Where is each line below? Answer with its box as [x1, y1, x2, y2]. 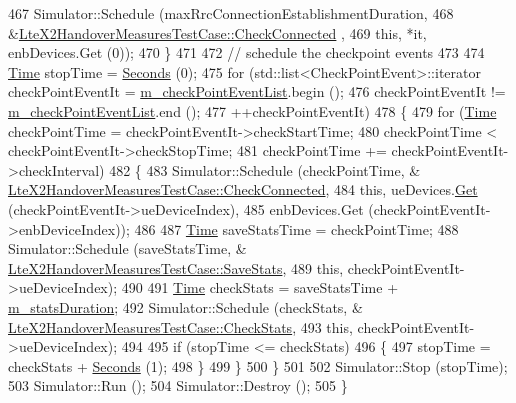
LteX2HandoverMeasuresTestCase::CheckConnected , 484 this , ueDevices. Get [8, 179, 478, 200]
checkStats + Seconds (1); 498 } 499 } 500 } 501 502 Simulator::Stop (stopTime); [8, 355, 508, 376]
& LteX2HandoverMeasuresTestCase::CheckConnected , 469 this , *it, [8, 22, 427, 43]
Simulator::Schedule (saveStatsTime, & [8, 238, 247, 259]
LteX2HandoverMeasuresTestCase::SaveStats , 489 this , [8, 257, 344, 278]
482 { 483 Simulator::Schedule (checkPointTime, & [109, 159, 421, 180]
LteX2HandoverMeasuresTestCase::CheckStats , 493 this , [8, 316, 353, 337]
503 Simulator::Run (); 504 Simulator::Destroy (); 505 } [8, 375, 348, 396]
